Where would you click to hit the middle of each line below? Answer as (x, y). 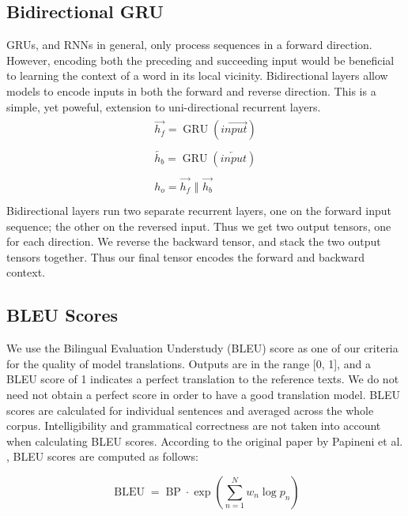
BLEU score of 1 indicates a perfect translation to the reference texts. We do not (203, 379)
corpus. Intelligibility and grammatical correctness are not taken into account (194, 426)
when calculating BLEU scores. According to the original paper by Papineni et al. (205, 441)
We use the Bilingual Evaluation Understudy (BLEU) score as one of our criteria (202, 348)
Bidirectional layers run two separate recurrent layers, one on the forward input (199, 211)
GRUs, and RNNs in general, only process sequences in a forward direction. (189, 45)
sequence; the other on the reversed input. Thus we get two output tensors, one (199, 226)
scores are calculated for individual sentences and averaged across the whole (190, 410)
